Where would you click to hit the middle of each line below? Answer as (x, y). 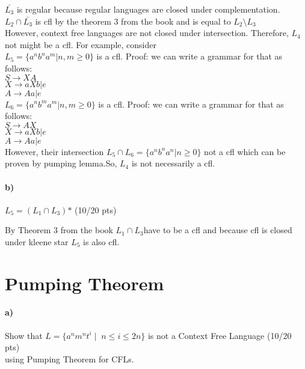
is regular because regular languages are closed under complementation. (148, 9)
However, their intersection (54, 151)
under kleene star (37, 241)
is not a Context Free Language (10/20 (220, 335)
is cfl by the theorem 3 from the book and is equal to (133, 21)
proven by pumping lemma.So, (61, 163)
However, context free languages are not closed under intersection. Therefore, (147, 33)
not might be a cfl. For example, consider (81, 44)
